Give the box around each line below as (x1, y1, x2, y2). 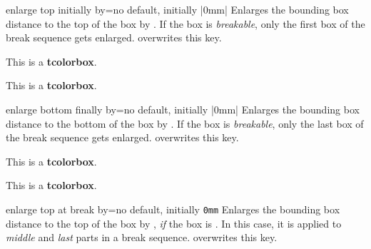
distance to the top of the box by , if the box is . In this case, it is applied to (6, 215, 342, 230)
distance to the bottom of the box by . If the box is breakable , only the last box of (6, 116, 364, 131)
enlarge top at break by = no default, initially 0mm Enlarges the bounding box (6, 201, 340, 216)
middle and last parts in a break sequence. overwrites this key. (6, 230, 278, 245)
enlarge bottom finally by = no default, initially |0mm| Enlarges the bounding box (6, 101, 360, 116)
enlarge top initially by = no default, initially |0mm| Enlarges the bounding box (6, 2, 349, 16)
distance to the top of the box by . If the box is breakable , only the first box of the (6, 16, 365, 31)
